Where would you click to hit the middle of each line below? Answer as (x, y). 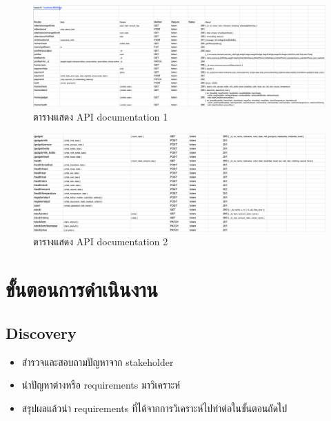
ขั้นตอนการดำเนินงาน (82, 289)
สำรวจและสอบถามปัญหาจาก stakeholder (98, 361)
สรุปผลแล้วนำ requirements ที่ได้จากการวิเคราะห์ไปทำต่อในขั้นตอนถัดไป (154, 408)
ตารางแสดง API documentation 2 (101, 242)
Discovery (41, 332)
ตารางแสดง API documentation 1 (101, 116)
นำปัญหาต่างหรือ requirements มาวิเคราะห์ (101, 385)
